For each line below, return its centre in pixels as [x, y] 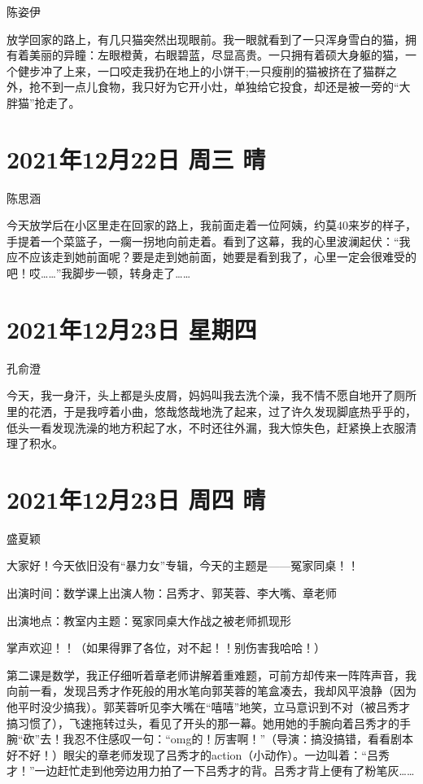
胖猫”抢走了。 [44, 102]
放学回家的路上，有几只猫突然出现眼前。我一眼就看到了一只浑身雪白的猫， [206, 39]
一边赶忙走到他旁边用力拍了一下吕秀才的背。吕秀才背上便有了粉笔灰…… [225, 771]
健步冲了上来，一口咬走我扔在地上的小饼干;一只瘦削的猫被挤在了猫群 [201, 70]
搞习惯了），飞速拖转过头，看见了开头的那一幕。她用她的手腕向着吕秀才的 [203, 723]
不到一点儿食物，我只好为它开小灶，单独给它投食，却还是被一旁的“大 [225, 87]
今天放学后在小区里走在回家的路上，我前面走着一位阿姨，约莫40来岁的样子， [211, 225]
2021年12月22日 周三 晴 [136, 158]
